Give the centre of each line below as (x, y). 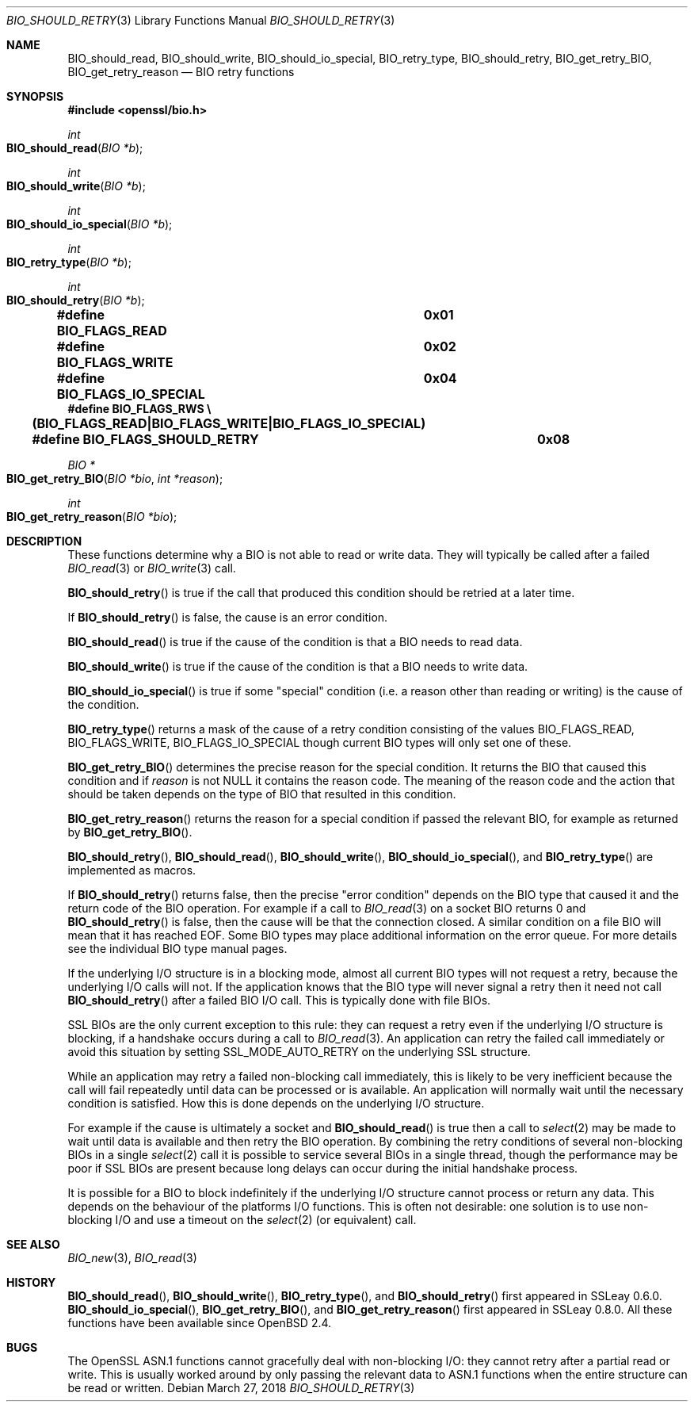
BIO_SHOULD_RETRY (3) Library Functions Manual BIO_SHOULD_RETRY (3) (201, 20)
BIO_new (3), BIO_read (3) (132, 1258)
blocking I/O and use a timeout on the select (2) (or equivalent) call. (242, 1220)
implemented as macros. (132, 870)
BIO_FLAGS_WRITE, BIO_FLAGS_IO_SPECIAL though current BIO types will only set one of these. (320, 742)
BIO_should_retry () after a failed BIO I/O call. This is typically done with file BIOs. (279, 1000)
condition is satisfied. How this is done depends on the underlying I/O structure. (276, 1103)
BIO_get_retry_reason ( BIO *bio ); (92, 517)
